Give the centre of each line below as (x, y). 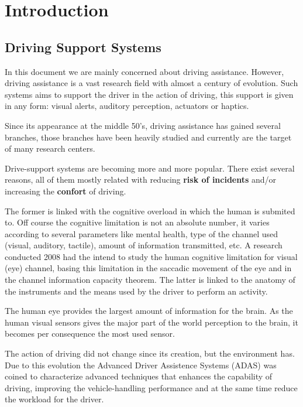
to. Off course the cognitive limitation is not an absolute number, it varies (137, 222)
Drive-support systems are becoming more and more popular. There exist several (150, 168)
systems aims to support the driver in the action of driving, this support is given (149, 94)
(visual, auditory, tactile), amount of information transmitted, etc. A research (144, 245)
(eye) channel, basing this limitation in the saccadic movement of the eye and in (148, 268)
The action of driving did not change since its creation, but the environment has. (150, 353)
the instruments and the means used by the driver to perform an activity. (136, 291)
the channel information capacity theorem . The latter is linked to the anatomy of (150, 280)
